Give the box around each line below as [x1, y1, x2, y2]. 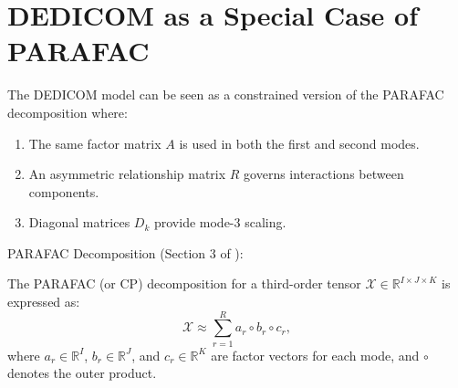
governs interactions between [244, 164, 404, 184]
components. [28, 182, 99, 201]
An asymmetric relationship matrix [28, 164, 226, 184]
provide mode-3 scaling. [153, 213, 286, 232]
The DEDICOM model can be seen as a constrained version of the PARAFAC [7, 85, 444, 104]
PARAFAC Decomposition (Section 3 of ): [7, 243, 244, 262]
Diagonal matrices [28, 213, 130, 232]
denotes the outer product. [7, 363, 157, 383]
